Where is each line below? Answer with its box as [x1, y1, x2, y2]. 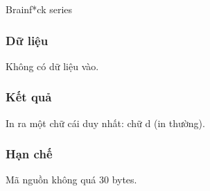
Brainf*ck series [6, 2, 73, 16]
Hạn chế [6, 145, 53, 163]
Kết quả [6, 88, 52, 106]
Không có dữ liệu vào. [6, 58, 99, 73]
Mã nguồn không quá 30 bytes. [6, 172, 137, 187]
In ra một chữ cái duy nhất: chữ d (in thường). [6, 115, 205, 130]
